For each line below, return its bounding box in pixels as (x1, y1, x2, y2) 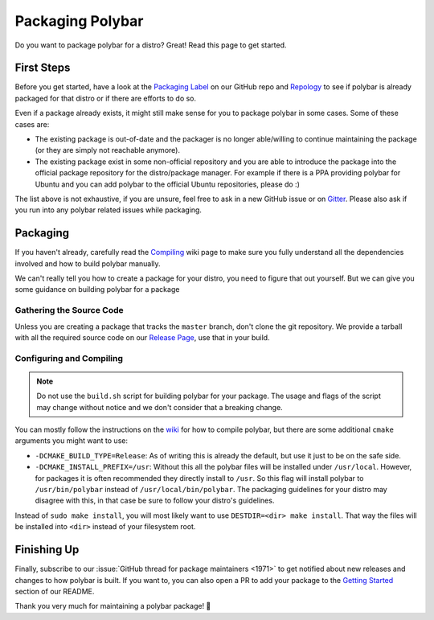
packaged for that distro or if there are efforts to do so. (14, 93, 197, 103)
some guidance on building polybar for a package (14, 285, 180, 294)
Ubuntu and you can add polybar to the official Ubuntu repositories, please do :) (35, 179, 301, 189)
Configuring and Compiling (14, 352, 124, 363)
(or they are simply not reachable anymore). (35, 146, 181, 155)
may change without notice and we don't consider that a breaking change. (36, 402, 283, 412)
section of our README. (14, 586, 95, 596)
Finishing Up (14, 543, 80, 556)
